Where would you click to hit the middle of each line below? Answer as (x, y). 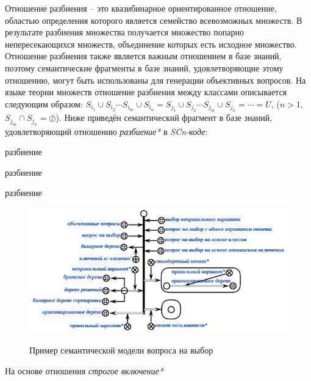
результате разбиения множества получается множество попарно (124, 32)
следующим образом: (44, 103)
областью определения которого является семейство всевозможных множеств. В (154, 20)
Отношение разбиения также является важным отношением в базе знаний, (143, 56)
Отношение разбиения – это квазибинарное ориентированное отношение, (141, 8)
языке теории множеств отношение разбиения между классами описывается (146, 92)
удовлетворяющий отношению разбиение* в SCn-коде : (106, 131)
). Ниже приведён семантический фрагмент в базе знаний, (164, 118)
